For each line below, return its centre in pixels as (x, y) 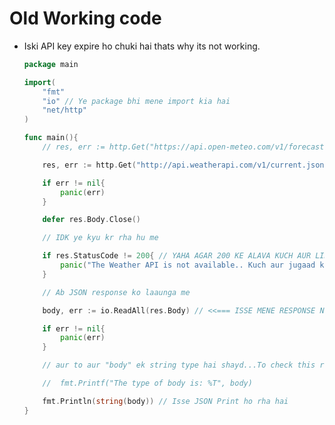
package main (51, 64)
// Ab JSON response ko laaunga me (116, 292)
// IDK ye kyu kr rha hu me (100, 238)
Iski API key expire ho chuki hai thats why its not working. (142, 46)
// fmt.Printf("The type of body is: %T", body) (147, 383)
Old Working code (85, 18)
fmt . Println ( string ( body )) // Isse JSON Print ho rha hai (165, 401)
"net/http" (65, 110)
